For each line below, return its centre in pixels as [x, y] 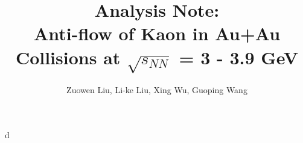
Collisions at [68, 57]
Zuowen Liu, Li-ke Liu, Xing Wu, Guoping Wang [157, 89]
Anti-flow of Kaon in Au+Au [157, 33]
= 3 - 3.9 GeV [239, 57]
